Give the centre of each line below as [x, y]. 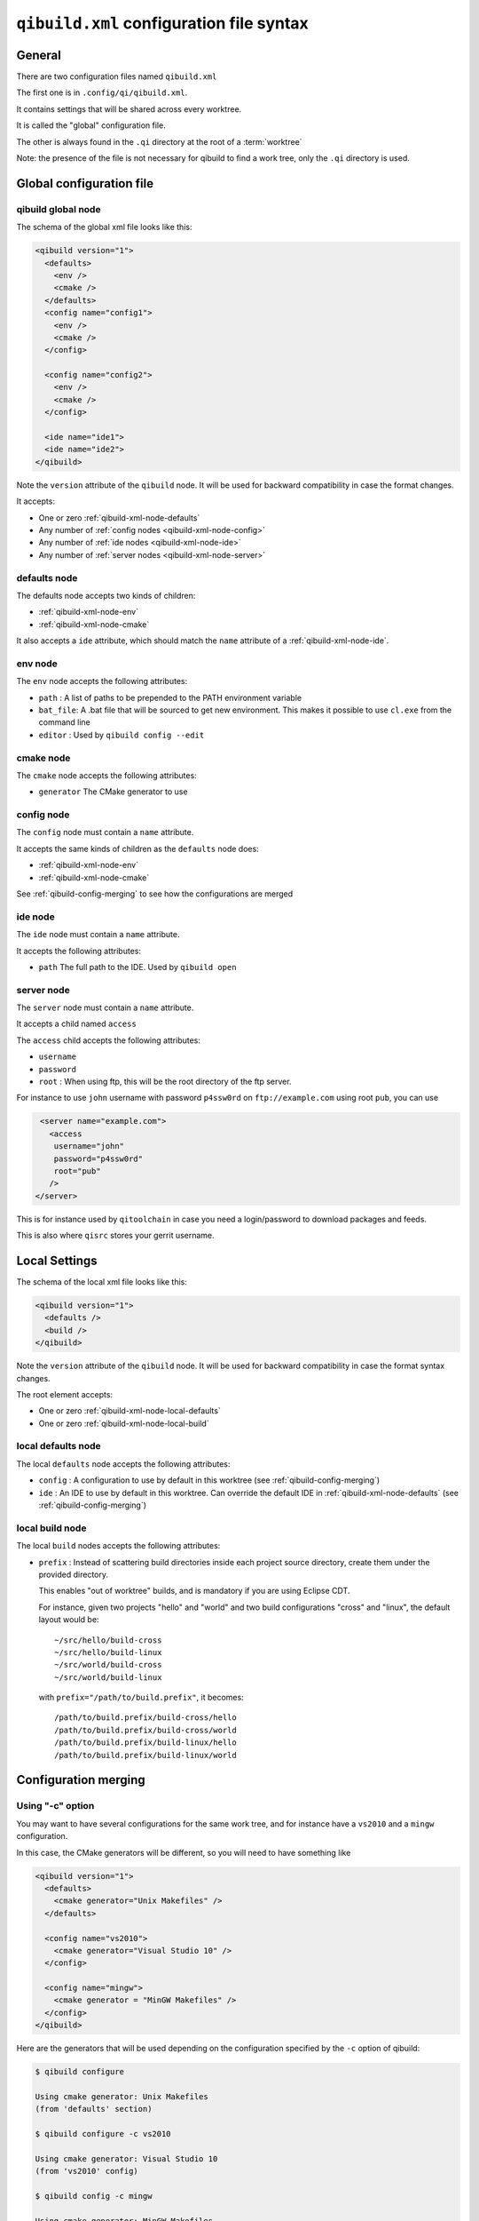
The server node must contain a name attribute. [105, 1007]
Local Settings [57, 1260]
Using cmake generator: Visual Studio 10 [126, 2158]
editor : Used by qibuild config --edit [122, 735]
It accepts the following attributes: [79, 951]
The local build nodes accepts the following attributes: [118, 1546]
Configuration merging [81, 1780]
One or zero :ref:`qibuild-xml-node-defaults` [119, 517]
